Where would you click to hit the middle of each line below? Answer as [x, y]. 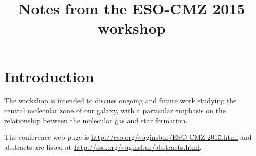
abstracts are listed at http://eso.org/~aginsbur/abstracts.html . [103, 147]
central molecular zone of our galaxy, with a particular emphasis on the [115, 110]
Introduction [49, 76]
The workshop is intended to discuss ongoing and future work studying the [120, 100]
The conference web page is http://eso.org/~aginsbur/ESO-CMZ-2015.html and [128, 137]
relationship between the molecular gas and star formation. [96, 120]
